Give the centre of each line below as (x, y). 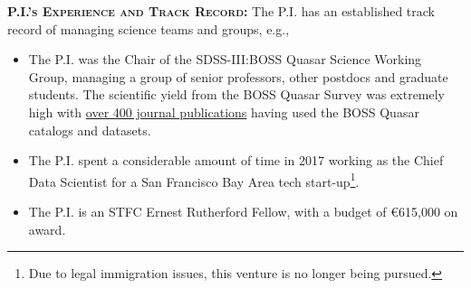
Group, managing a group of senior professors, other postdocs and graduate (238, 76)
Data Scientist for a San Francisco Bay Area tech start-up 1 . (194, 180)
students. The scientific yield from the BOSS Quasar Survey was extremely (237, 94)
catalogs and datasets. (90, 130)
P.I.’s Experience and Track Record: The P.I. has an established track (221, 11)
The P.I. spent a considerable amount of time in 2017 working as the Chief (236, 160)
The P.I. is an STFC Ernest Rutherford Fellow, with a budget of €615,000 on (243, 211)
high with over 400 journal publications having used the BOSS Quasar (224, 111)
